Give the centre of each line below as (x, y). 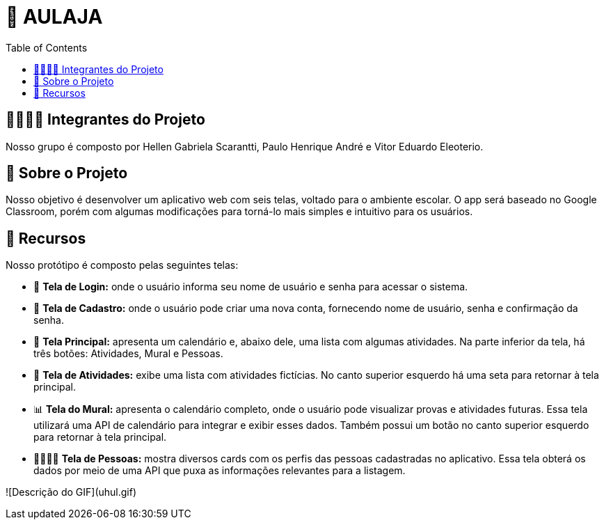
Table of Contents (47, 47)
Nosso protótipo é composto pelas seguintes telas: (122, 265)
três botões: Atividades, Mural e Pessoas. (128, 354)
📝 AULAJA (54, 17)
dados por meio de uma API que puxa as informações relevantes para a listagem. (220, 471)
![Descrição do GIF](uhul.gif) (71, 492)
